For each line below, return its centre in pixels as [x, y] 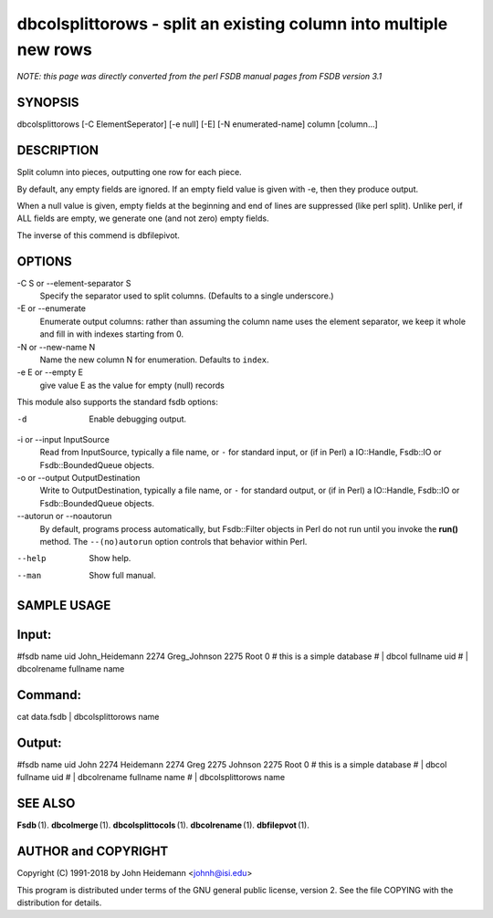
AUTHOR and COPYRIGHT [93, 852]
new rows [55, 49]
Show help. [110, 558]
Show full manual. [122, 575]
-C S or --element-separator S [74, 283]
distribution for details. [59, 902]
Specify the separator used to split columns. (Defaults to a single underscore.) [187, 296]
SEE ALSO [46, 803]
